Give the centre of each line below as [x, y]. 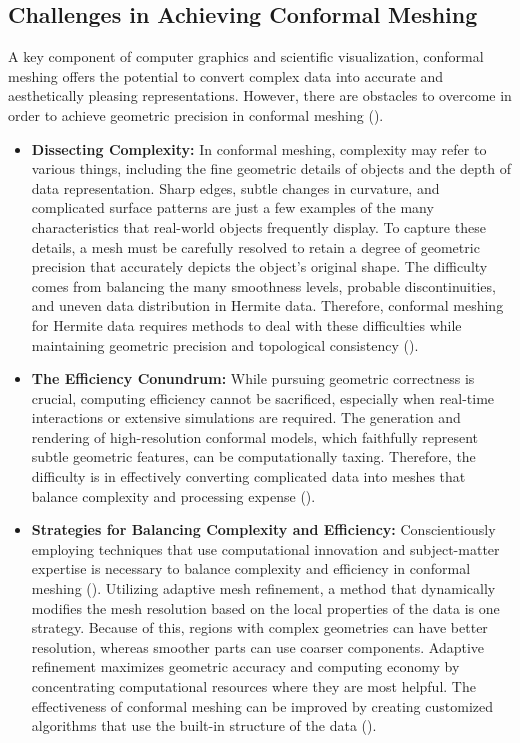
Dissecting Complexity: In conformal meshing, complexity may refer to [259, 148]
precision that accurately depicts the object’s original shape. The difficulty [259, 266]
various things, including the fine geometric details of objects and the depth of [271, 168]
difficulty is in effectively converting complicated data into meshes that [248, 476]
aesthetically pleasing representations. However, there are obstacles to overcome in [260, 95]
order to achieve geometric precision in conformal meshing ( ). [196, 114]
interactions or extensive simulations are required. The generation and [246, 417]
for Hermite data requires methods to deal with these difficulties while [246, 324]
